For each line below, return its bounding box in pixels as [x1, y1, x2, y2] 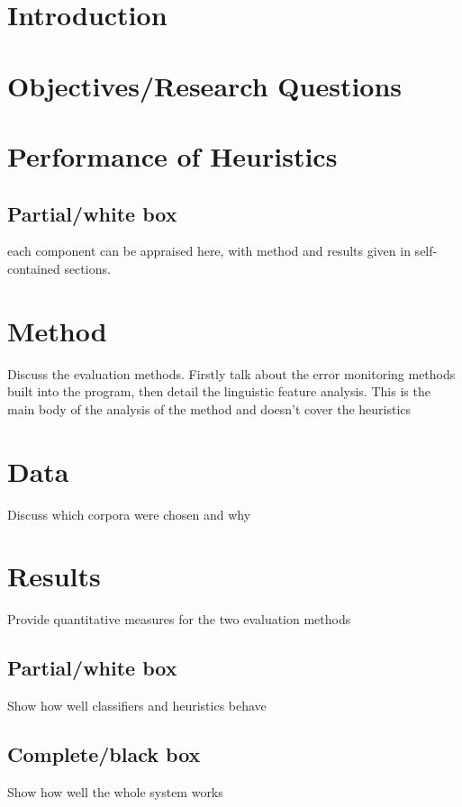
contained [7, 258, 60, 277]
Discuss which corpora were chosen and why [7, 504, 251, 523]
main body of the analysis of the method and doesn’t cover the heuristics [7, 399, 412, 418]
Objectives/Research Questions [7, 67, 403, 104]
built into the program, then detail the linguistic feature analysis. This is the [7, 382, 430, 401]
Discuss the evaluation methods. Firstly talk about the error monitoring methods [7, 364, 456, 383]
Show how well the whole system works [7, 782, 223, 801]
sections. [64, 258, 111, 277]
